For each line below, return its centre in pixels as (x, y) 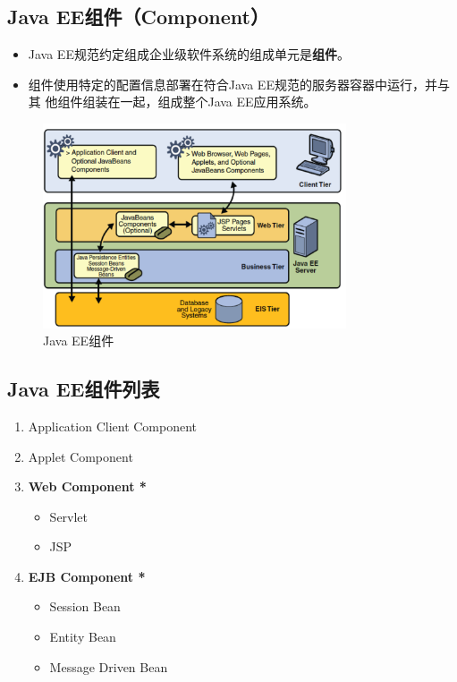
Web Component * (87, 486)
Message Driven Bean (109, 666)
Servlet (69, 516)
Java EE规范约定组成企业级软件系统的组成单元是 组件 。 (189, 54)
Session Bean (85, 606)
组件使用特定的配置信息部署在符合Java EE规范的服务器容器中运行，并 (233, 84)
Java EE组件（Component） (138, 17)
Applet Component (80, 456)
